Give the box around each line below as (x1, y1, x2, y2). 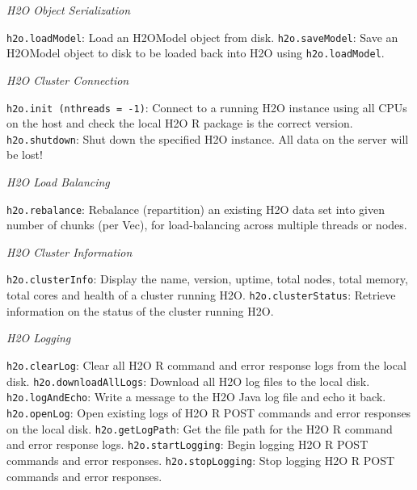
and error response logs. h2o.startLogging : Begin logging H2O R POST (6, 436, 369, 453)
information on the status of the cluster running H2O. (6, 302, 274, 319)
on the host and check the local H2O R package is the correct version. (6, 115, 353, 132)
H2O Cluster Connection (6, 71, 129, 88)
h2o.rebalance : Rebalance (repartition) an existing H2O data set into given (6, 200, 385, 217)
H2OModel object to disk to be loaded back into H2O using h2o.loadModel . (6, 44, 385, 61)
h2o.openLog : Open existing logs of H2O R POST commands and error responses (6, 404, 411, 421)
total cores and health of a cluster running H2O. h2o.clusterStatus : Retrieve (6, 287, 396, 304)
